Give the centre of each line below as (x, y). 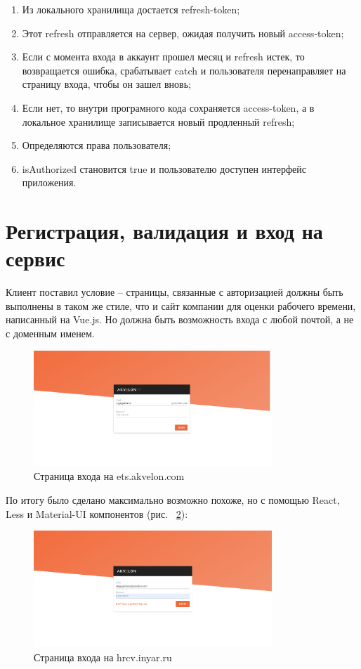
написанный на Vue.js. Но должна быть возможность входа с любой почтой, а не (180, 319)
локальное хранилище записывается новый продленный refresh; (158, 121)
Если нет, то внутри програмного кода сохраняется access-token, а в (168, 107)
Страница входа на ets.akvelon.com (109, 476)
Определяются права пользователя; (97, 145)
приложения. (49, 182)
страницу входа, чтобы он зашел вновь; (106, 84)
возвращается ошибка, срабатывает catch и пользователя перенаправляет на (184, 70)
